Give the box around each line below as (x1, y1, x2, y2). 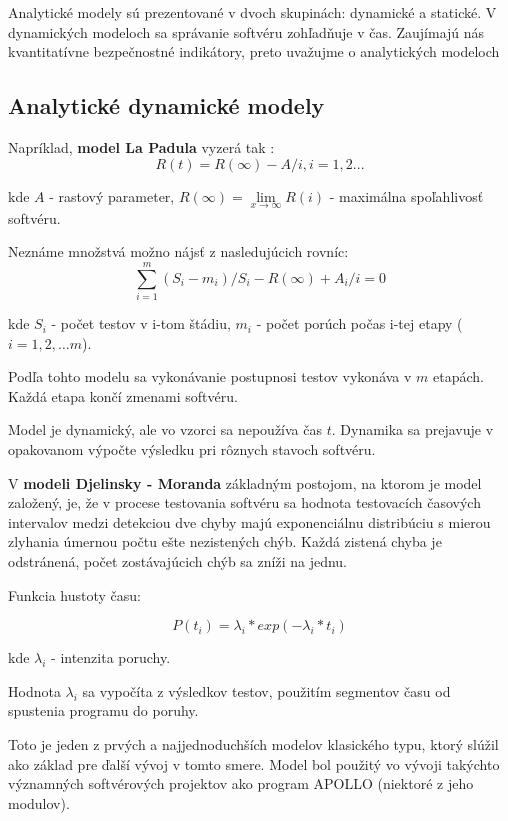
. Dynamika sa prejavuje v (331, 419, 494, 440)
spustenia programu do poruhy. (8, 700, 199, 721)
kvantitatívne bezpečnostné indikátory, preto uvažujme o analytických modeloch (8, 41, 500, 62)
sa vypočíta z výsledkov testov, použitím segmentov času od (82, 680, 451, 701)
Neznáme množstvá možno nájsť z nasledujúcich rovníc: (8, 241, 349, 262)
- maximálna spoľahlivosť (329, 185, 484, 206)
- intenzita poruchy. (51, 647, 171, 668)
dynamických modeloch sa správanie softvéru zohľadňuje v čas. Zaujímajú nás (8, 21, 485, 42)
